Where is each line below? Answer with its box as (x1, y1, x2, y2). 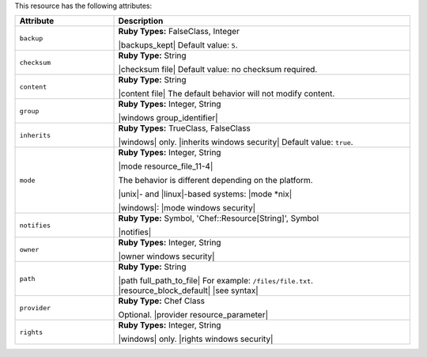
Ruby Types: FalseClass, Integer (118, 26, 240, 37)
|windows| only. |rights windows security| (118, 333, 274, 344)
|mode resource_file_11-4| (118, 161, 213, 172)
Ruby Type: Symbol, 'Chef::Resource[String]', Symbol (118, 213, 319, 224)
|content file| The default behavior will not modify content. (118, 88, 335, 99)
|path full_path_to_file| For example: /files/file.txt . (118, 275, 314, 287)
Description (118, 16, 164, 27)
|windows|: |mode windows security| (118, 203, 256, 214)
